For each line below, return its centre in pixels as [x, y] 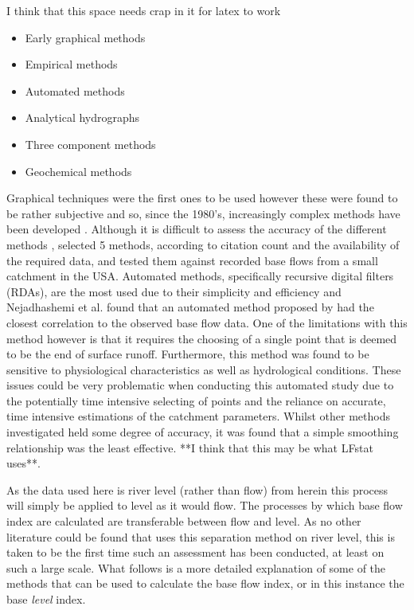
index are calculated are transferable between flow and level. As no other [184, 521]
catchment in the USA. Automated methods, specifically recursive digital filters [200, 276]
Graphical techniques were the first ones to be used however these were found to [202, 198]
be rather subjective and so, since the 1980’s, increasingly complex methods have [203, 213]
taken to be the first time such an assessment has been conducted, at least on [195, 552]
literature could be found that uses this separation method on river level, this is [201, 536]
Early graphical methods [85, 37]
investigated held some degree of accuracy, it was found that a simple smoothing [203, 432]
